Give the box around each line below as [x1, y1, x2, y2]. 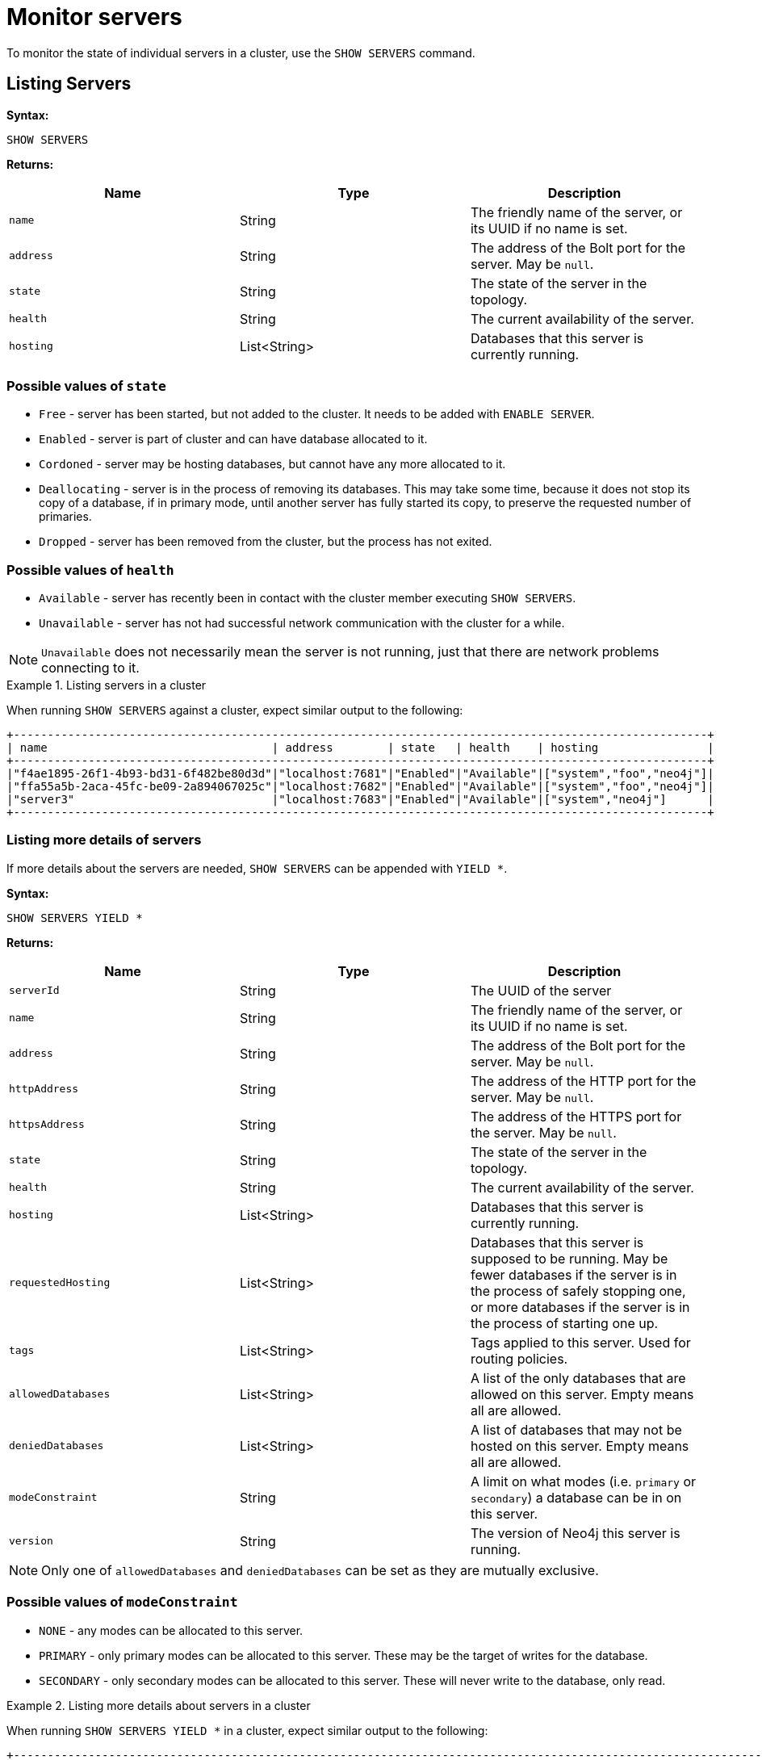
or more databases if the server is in [470, 1298, 690, 1315]
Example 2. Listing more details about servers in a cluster [6, 1698, 311, 1712]
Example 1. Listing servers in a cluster [6, 678, 207, 693]
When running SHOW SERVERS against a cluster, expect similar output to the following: [6, 703, 463, 718]
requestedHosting [9, 1276, 111, 1289]
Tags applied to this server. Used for [470, 1334, 691, 1351]
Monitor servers [6, 3, 182, 31]
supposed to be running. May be [470, 1250, 668, 1267]
